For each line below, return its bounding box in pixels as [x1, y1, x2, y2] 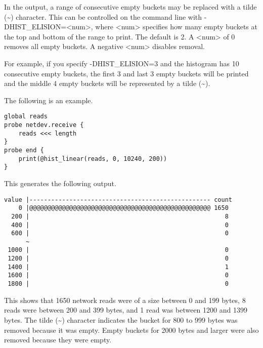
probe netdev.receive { [4, 121, 84, 128]
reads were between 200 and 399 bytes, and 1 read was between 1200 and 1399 [4, 304, 247, 315]
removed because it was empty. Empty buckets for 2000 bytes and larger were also [4, 324, 259, 335]
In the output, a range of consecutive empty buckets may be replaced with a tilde [4, 2, 257, 12]
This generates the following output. [4, 178, 116, 188]
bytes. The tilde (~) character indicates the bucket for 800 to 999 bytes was [4, 314, 238, 325]
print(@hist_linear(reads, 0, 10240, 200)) [18, 155, 167, 162]
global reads [4, 113, 48, 120]
